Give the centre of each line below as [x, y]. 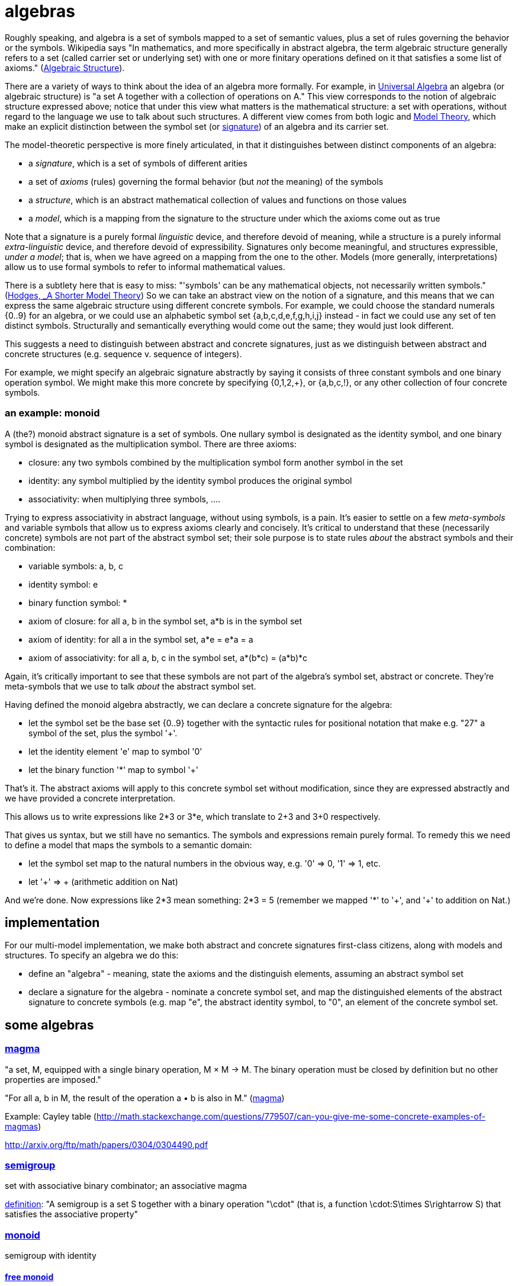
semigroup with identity [51, 1256]
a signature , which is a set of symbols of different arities [138, 163]
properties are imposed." [53, 1079]
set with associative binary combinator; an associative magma [126, 1186]
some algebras [49, 1025]
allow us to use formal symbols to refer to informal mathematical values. [145, 267]
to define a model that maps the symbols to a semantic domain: [128, 845]
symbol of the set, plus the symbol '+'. [103, 733]
